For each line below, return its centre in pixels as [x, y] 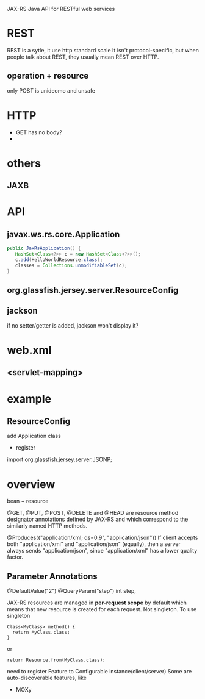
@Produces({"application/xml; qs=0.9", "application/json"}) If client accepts [103, 538]
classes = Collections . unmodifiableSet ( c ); [71, 265]
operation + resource [48, 76]
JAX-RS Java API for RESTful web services [61, 9]
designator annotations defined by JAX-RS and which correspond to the [98, 519]
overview [31, 484]
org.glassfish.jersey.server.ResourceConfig [93, 290]
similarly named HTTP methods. [47, 526]
